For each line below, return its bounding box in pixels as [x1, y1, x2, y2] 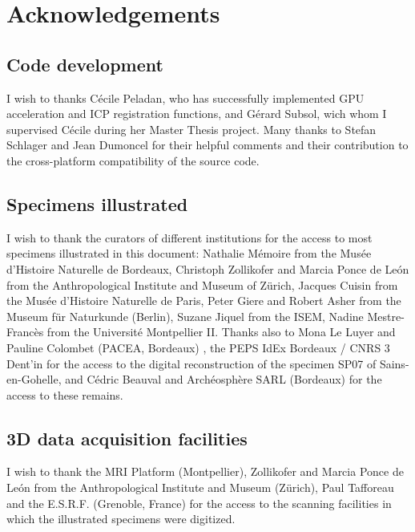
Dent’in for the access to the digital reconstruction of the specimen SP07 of [6, 355, 377, 372]
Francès [6, 323, 44, 340]
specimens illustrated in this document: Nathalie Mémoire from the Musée [6, 245, 372, 262]
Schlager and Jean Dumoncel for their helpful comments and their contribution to [6, 136, 409, 153]
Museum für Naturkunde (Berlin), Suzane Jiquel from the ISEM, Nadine [6, 307, 364, 324]
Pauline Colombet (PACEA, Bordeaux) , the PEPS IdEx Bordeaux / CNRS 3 [6, 339, 390, 355]
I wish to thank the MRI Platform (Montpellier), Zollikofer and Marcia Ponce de [6, 463, 404, 480]
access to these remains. [6, 386, 123, 403]
